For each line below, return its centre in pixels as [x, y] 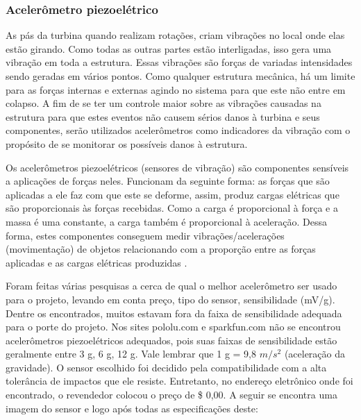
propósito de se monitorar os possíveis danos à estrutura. [127, 143]
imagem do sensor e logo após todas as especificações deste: [132, 408]
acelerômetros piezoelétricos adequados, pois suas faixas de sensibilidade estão [171, 340]
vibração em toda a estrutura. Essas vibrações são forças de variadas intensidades [179, 62]
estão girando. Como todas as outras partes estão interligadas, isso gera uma [169, 48]
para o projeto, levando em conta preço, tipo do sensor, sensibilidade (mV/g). [170, 299]
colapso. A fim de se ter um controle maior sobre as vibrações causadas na [163, 103]
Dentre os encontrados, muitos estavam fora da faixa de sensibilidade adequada [174, 313]
